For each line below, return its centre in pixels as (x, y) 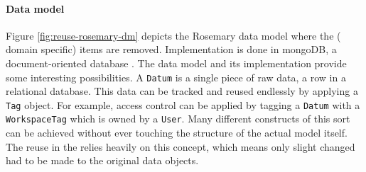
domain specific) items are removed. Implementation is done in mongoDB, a (171, 49)
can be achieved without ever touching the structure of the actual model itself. (177, 133)
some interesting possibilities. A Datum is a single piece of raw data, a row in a (176, 77)
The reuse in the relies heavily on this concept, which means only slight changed (181, 146)
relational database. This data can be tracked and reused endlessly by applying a (182, 91)
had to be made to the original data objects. (102, 160)
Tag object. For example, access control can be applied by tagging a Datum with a (183, 104)
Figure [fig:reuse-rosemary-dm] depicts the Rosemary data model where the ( (173, 35)
